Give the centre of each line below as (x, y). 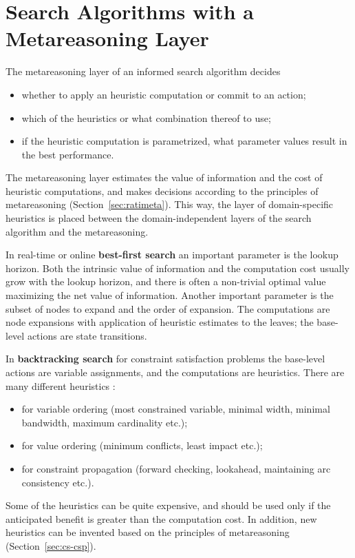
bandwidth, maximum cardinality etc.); (105, 422)
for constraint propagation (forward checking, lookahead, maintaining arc (176, 468)
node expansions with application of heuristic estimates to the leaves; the (160, 322)
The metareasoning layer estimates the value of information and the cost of (164, 177)
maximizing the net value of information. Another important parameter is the (170, 295)
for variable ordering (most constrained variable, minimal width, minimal (176, 409)
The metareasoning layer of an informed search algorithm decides (143, 71)
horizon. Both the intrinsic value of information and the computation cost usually (177, 268)
